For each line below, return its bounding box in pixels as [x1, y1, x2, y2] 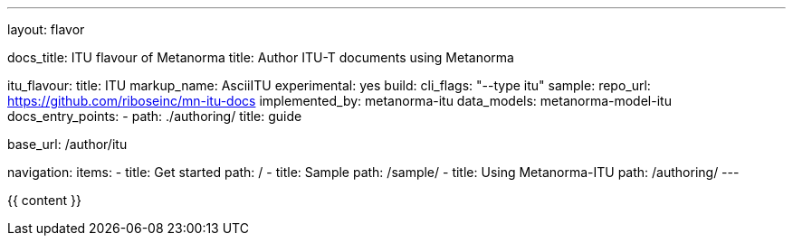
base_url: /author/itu [7, 136, 128, 152]
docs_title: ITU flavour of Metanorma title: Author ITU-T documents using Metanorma [7, 50, 514, 65]
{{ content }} [7, 192, 81, 208]
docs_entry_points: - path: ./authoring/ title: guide [7, 108, 302, 124]
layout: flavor [7, 22, 85, 37]
